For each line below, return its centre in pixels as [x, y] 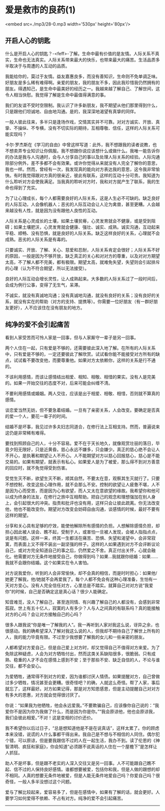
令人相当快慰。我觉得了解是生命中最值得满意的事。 [57, 94]
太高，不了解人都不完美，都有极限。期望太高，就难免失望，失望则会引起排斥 [82, 262]
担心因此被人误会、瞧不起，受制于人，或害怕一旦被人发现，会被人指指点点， [82, 531]
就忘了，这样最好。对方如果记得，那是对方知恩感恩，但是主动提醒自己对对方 [82, 688]
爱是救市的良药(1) [41, 10]
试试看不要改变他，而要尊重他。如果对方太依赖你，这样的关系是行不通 [84, 360]
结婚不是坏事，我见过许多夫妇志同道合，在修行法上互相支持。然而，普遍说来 [82, 427]
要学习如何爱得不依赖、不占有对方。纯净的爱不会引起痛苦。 [65, 798]
